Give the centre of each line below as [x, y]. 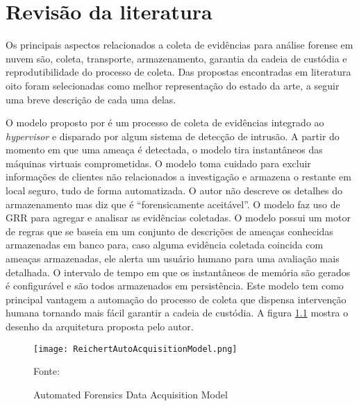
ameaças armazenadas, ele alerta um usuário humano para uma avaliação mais [173, 259]
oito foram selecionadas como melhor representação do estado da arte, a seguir [173, 85]
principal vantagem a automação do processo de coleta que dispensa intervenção [176, 299]
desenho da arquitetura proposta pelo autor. [100, 326]
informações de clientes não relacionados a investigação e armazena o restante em [178, 177]
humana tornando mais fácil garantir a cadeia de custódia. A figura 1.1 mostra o [177, 313]
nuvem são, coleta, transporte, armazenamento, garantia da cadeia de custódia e [176, 58]
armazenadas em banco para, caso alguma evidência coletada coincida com [165, 245]
